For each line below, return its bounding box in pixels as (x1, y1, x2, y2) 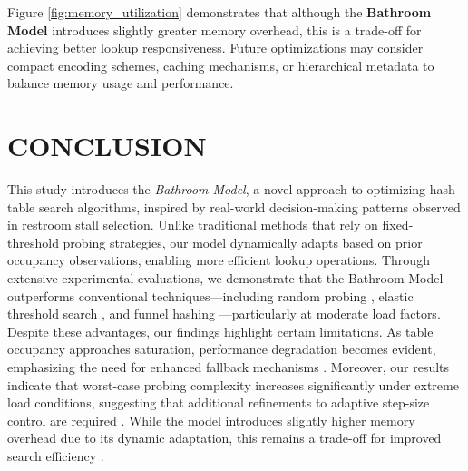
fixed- (382, 215, 414, 234)
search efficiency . (7, 446, 104, 465)
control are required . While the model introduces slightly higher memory (7, 410, 415, 429)
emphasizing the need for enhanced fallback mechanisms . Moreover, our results (7, 358, 450, 377)
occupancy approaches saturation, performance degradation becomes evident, (7, 339, 436, 358)
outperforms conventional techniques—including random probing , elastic (7, 286, 414, 305)
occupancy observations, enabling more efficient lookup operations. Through (7, 250, 430, 270)
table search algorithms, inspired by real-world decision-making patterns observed (7, 197, 461, 216)
